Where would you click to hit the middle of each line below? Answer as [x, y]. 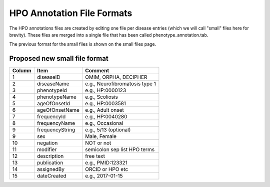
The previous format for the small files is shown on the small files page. [83, 44]
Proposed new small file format [59, 58]
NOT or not [98, 143]
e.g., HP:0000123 [106, 90]
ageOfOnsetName [58, 110]
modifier [47, 149]
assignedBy [51, 169]
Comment [97, 71]
